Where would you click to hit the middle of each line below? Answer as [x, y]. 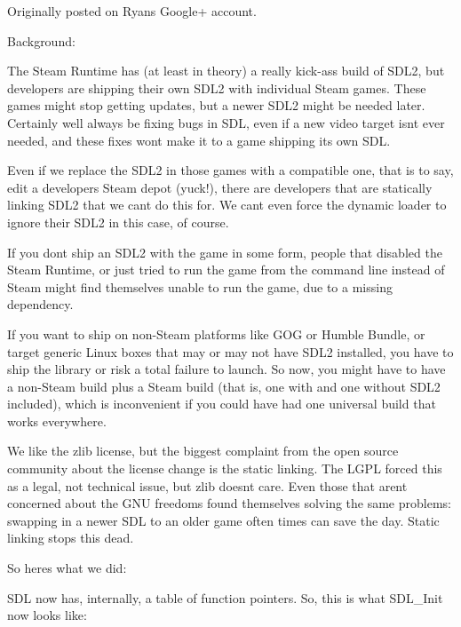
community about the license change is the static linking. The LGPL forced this [225, 468]
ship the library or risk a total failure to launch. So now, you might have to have [227, 369]
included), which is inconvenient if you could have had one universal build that [222, 404]
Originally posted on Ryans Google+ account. [132, 11]
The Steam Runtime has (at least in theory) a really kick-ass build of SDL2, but [226, 71]
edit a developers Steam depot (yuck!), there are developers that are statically [220, 187]
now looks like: [47, 615]
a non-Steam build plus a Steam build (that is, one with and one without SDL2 [224, 386]
